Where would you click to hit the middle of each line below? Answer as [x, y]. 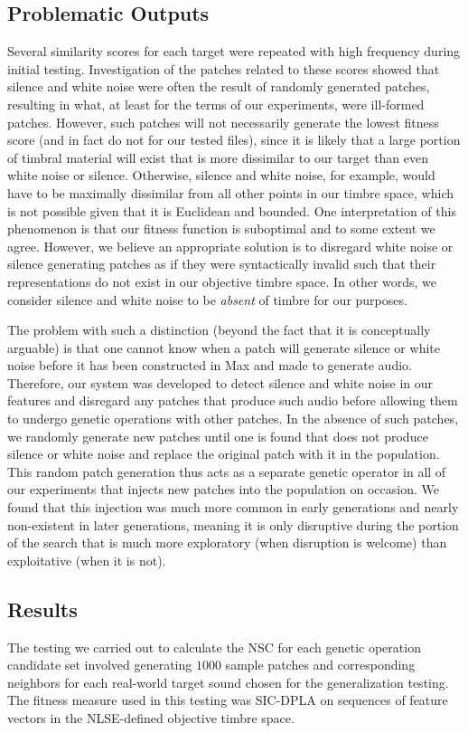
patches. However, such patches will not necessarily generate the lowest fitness [223, 122]
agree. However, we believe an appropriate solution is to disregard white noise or [230, 246]
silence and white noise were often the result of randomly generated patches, [219, 86]
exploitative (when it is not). [87, 560]
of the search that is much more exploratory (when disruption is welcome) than [227, 543]
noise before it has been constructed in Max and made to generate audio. [210, 365]
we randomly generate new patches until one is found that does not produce [218, 436]
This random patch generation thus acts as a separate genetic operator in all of [227, 471]
